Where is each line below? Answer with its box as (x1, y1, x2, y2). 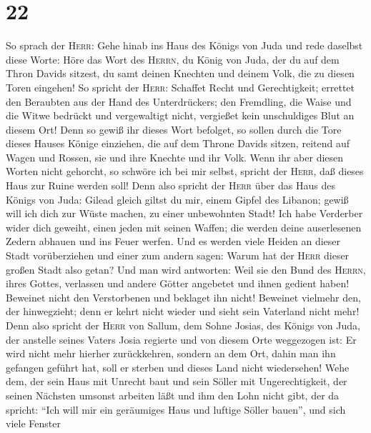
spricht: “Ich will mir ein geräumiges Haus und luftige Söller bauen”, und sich (6, 402, 346, 417)
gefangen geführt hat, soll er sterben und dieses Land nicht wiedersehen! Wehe (6, 359, 350, 374)
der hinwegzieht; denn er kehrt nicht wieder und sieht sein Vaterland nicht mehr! (6, 304, 360, 319)
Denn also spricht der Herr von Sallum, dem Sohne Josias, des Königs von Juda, (6, 318, 360, 332)
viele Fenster (6, 416, 61, 431)
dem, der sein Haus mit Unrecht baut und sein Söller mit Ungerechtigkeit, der (6, 374, 347, 389)
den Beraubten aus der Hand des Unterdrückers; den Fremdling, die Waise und (6, 94, 352, 109)
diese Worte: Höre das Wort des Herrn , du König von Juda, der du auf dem (6, 51, 340, 66)
